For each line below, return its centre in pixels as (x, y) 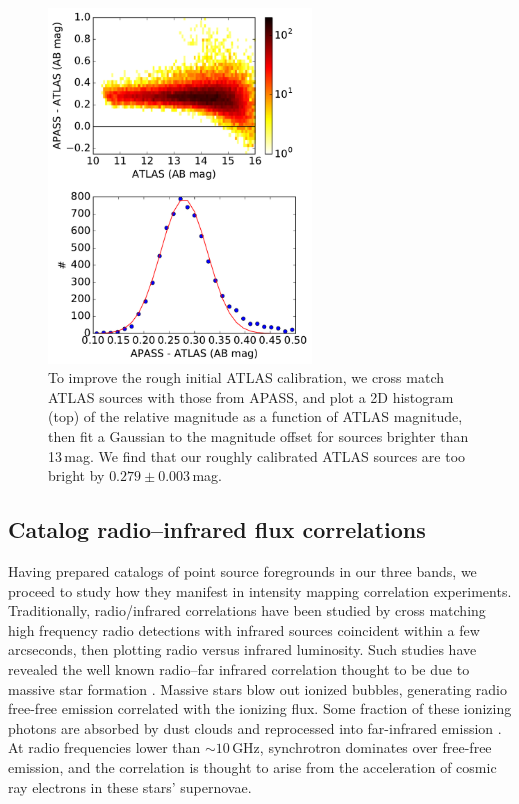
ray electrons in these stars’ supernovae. (130, 786)
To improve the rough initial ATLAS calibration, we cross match (246, 377)
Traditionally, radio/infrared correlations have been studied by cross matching (247, 610)
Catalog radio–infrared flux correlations (217, 529)
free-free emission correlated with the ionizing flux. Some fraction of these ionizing (260, 708)
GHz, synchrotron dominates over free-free (362, 747)
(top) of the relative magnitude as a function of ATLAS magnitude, (255, 416)
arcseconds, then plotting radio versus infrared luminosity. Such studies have (242, 649)
